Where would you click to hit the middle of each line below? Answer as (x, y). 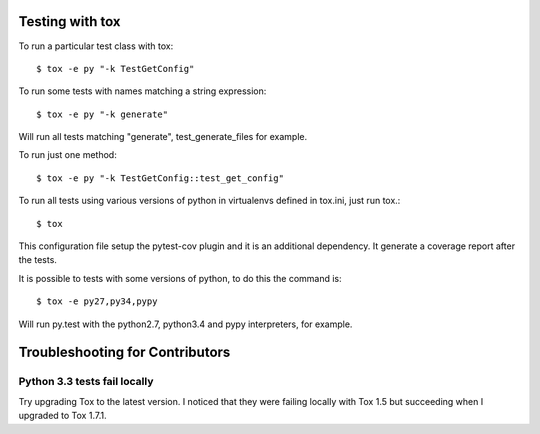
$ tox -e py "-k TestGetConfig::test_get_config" (160, 178)
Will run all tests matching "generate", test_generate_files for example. (163, 137)
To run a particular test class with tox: (96, 46)
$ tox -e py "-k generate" (102, 114)
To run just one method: (67, 155)
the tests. (37, 260)
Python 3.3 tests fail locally (86, 382)
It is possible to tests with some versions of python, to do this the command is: (180, 278)
